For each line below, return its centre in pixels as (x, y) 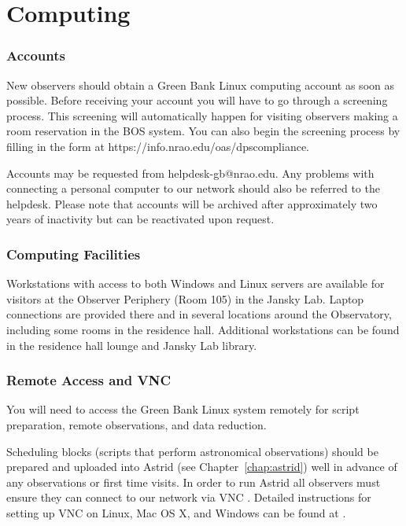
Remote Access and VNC (89, 380)
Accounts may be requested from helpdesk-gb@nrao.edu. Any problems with (190, 173)
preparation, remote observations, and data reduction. (137, 424)
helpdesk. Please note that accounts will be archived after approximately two (192, 203)
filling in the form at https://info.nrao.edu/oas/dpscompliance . (158, 146)
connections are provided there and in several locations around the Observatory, (199, 314)
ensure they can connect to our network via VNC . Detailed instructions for (189, 497)
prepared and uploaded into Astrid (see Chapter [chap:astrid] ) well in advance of (202, 467)
